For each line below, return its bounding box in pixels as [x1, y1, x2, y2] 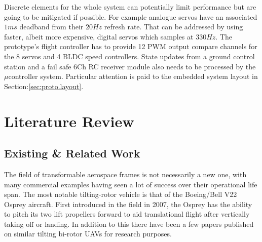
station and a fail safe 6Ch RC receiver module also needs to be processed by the [4, 61, 256, 71]
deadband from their [19, 21, 84, 32]
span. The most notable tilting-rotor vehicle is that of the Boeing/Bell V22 [4, 189, 237, 199]
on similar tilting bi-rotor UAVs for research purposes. [4, 228, 172, 239]
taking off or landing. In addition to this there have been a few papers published [4, 218, 254, 229]
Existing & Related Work [4, 145, 140, 161]
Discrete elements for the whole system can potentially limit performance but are [4, 2, 256, 12]
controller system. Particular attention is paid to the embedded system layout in [8, 71, 258, 82]
